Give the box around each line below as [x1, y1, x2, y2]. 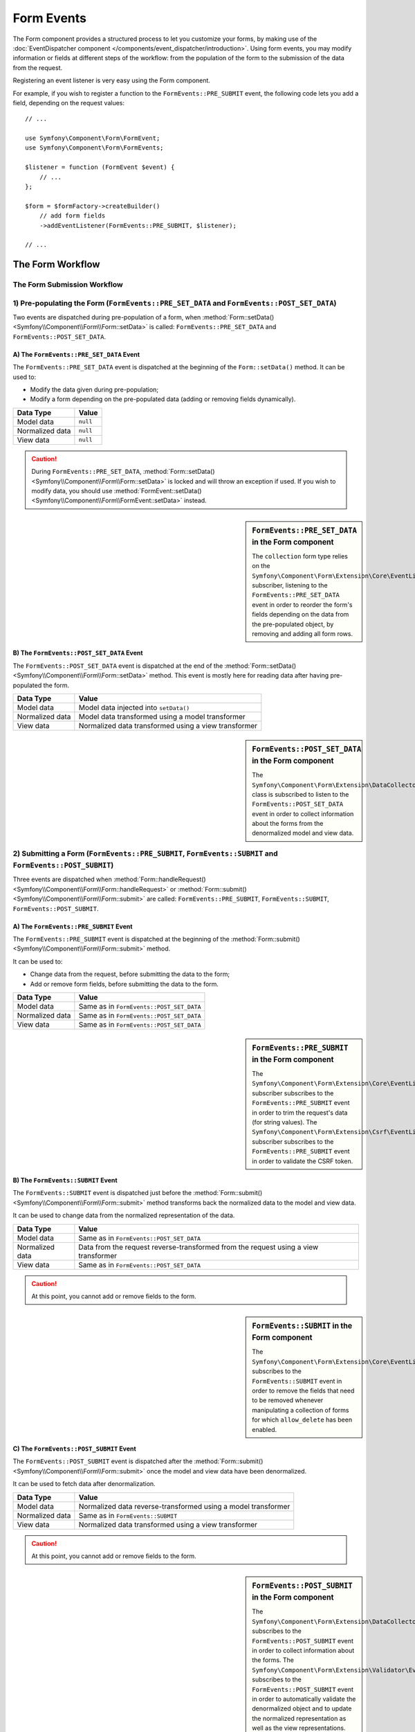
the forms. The [252, 1656, 294, 1664]
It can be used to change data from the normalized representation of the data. [12, 1211, 235, 1219]
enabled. [252, 1425, 277, 1433]
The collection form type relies [252, 551, 349, 560]
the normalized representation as [252, 1714, 347, 1722]
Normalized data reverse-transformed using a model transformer [78, 1501, 290, 1511]
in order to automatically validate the [252, 1695, 356, 1703]
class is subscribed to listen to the [252, 790, 349, 798]
